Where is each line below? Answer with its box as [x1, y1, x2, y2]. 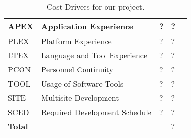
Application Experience [41, 21, 133, 32]
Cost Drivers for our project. [46, 1, 145, 12]
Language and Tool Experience [41, 49, 147, 61]
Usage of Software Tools [41, 78, 124, 89]
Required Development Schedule [41, 106, 151, 117]
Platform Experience [41, 35, 112, 46]
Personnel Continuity [41, 64, 113, 75]
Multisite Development [41, 92, 119, 103]
